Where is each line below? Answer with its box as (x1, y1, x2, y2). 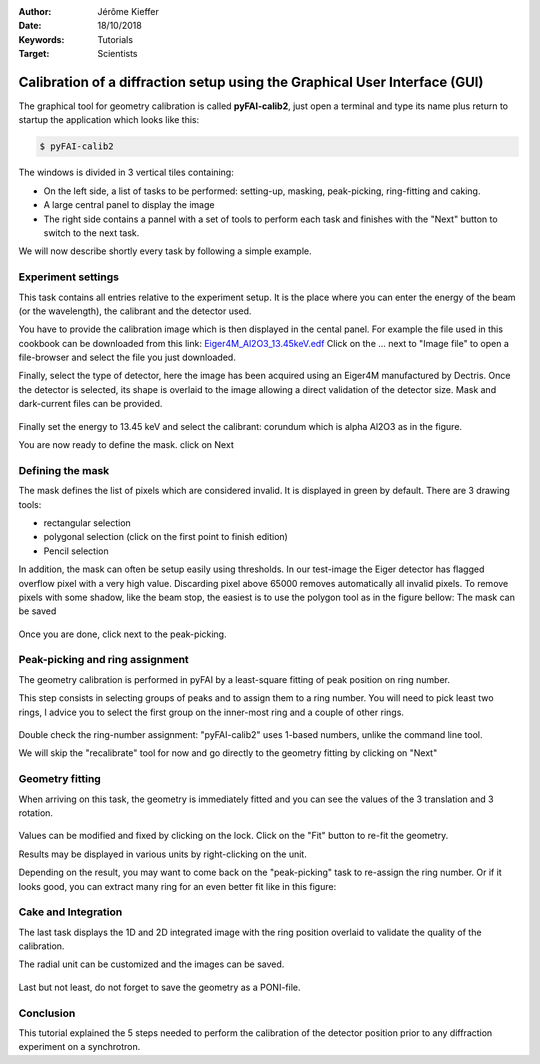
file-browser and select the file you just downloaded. (18, 351, 237, 364)
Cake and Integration (18, 905, 123, 919)
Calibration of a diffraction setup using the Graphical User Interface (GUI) (18, 73, 484, 90)
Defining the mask (18, 463, 110, 477)
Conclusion (18, 1006, 76, 1020)
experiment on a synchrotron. (18, 1041, 141, 1053)
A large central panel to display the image (43, 199, 215, 211)
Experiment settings (18, 270, 120, 284)
